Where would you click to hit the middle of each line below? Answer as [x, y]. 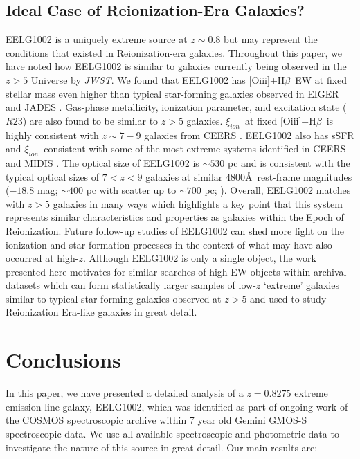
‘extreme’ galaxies [301, 285]
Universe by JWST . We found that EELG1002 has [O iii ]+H [158, 79]
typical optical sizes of [53, 176]
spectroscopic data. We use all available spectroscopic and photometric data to [172, 433]
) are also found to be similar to [90, 120]
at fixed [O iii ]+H [281, 120]
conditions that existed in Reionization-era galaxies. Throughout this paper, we [174, 52]
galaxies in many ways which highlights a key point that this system [198, 203]
